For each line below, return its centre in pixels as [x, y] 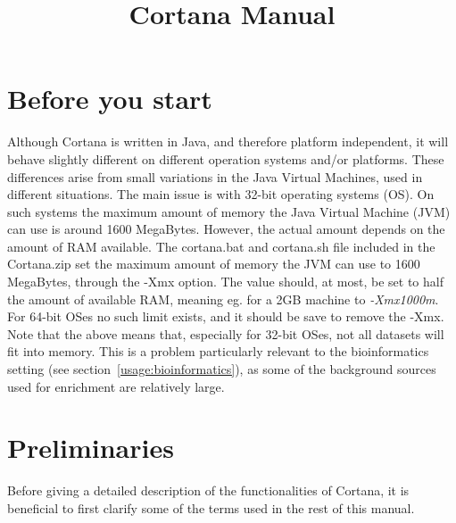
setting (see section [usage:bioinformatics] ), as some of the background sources [222, 369]
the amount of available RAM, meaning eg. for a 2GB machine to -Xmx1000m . [223, 299]
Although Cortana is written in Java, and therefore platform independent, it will [228, 141]
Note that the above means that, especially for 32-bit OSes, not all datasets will [226, 333]
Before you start [110, 99]
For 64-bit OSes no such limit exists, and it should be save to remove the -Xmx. [226, 316]
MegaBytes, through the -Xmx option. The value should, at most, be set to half [225, 282]
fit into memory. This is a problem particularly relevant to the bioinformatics [218, 351]
